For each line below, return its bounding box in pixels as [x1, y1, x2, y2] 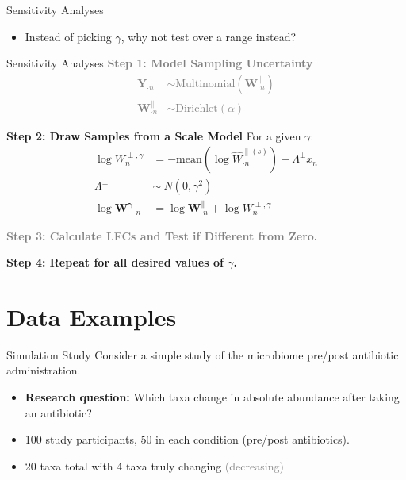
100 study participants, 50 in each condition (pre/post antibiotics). [25, 431, 350, 447]
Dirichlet [175, 102, 218, 114]
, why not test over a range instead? [121, 28, 297, 44]
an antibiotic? [25, 404, 92, 420]
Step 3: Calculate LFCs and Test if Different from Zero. [6, 227, 318, 244]
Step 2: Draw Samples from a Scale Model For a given [6, 127, 301, 144]
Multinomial [175, 78, 236, 90]
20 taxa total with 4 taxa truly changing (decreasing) [25, 457, 284, 474]
